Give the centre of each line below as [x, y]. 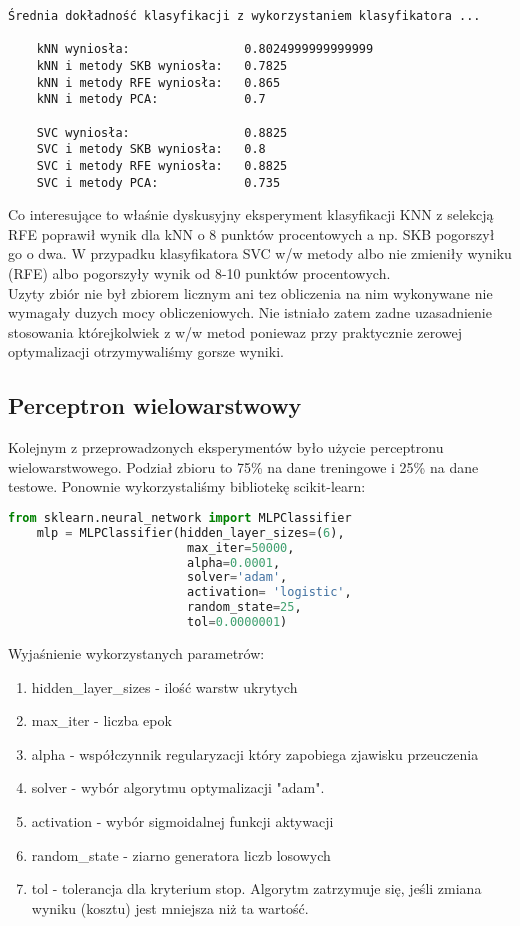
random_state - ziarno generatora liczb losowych [181, 854]
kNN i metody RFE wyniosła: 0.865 [158, 82]
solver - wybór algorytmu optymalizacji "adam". [178, 787]
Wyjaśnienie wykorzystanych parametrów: [136, 652]
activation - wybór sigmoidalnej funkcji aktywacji [182, 820]
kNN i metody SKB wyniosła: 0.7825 [162, 65]
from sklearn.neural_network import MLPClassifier [180, 517]
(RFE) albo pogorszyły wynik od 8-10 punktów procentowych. [199, 273]
